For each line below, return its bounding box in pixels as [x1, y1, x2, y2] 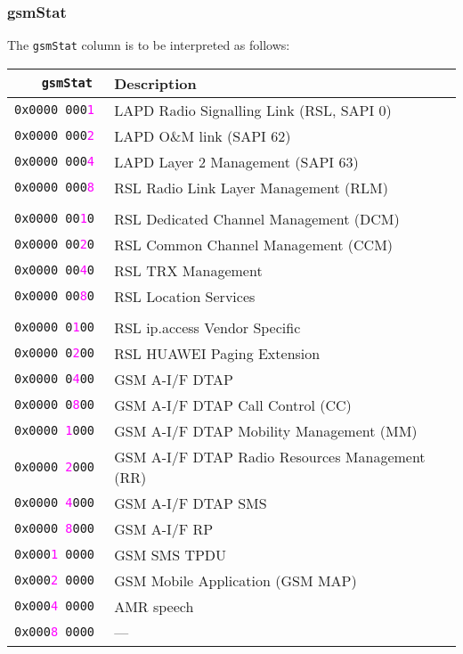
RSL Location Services [114, 285, 256, 307]
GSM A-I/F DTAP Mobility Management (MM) [114, 420, 418, 441]
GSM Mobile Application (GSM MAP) [114, 569, 357, 591]
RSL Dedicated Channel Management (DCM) [114, 208, 400, 229]
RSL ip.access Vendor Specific [114, 316, 301, 338]
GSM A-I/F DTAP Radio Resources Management [114, 446, 426, 467]
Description [114, 72, 197, 94]
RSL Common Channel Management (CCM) [114, 233, 394, 255]
